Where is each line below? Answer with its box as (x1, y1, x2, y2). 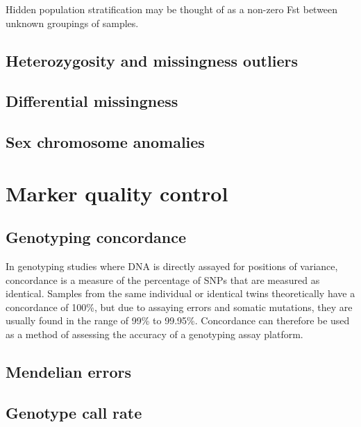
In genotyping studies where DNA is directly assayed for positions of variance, (6, 259, 338, 274)
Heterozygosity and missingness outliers (6, 49, 298, 71)
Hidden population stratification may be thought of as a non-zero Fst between (6, 2, 338, 16)
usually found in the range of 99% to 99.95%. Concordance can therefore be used (6, 313, 350, 328)
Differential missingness (6, 90, 178, 112)
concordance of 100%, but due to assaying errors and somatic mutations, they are (6, 299, 353, 314)
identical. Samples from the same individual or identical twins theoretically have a (6, 286, 355, 301)
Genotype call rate (6, 401, 142, 423)
